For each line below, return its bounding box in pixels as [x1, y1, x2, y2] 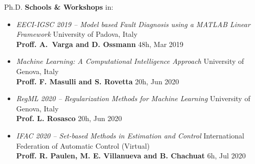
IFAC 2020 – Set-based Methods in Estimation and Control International [16, 130, 244, 140]
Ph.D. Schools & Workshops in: [4, 2, 114, 12]
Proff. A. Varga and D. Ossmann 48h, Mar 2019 [16, 38, 184, 49]
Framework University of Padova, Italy [16, 29, 138, 39]
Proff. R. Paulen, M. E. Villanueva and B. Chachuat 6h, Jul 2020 [16, 150, 246, 161]
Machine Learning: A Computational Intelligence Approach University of [16, 56, 244, 66]
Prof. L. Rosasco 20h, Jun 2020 [16, 113, 122, 124]
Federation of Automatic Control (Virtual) [16, 140, 150, 151]
